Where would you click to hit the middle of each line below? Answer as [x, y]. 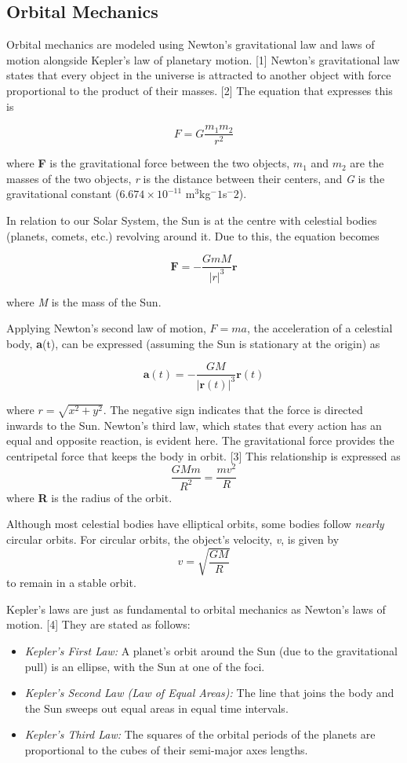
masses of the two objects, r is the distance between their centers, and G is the [196, 178]
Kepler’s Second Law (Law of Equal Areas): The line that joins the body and [209, 693]
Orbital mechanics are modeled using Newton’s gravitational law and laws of [191, 44]
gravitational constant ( [63, 194]
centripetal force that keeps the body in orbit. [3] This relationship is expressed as [203, 455]
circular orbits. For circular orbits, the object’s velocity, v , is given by [173, 539]
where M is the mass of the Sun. [84, 301]
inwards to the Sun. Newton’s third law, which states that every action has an [194, 425]
